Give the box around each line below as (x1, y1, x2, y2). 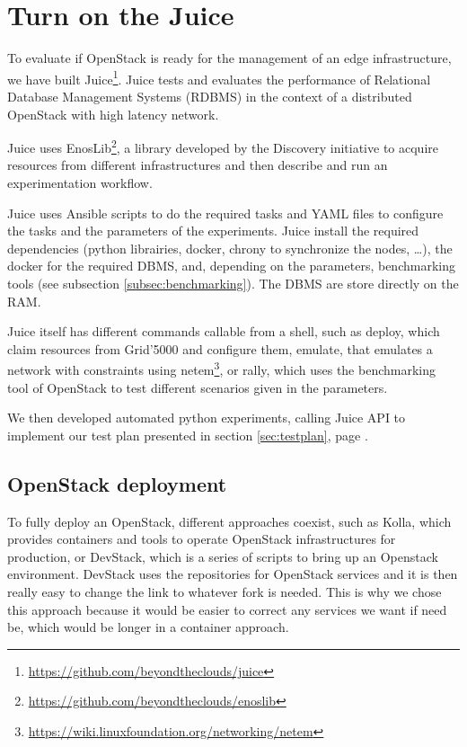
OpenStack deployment (7, 469, 227, 497)
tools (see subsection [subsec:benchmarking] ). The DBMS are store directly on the (7, 273, 459, 292)
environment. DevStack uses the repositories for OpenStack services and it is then (7, 565, 458, 583)
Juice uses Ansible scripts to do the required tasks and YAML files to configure (7, 203, 444, 222)
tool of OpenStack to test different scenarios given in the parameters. (7, 378, 388, 396)
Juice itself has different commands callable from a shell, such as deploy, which (7, 322, 440, 341)
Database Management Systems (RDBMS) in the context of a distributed (7, 86, 412, 105)
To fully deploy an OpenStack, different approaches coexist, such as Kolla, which (7, 511, 452, 530)
